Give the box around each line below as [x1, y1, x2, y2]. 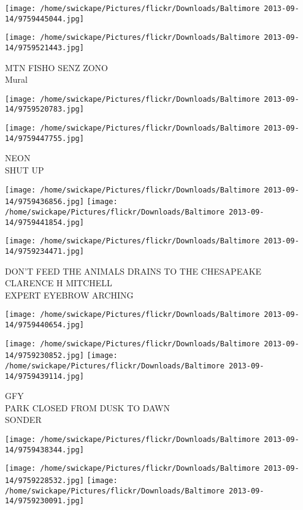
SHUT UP [5, 164, 44, 177]
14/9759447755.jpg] [5, 134, 84, 143]
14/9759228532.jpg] [5, 476, 84, 485]
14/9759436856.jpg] [5, 197, 84, 207]
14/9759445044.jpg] [5, 14, 84, 23]
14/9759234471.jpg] [5, 246, 84, 256]
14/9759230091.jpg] [5, 497, 84, 506]
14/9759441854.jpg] [5, 218, 84, 227]
